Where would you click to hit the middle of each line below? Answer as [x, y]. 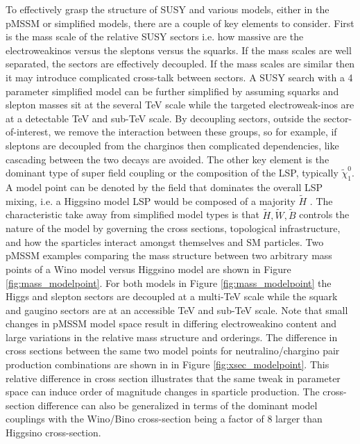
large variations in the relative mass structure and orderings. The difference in [172, 337]
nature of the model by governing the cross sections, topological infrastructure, [173, 228]
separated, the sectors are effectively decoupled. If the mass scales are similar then [180, 64]
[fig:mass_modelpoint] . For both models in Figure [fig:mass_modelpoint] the [169, 282]
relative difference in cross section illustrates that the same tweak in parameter [173, 378]
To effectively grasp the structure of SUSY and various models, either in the [168, 9]
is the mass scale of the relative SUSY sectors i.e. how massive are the [155, 36]
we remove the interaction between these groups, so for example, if [196, 132]
